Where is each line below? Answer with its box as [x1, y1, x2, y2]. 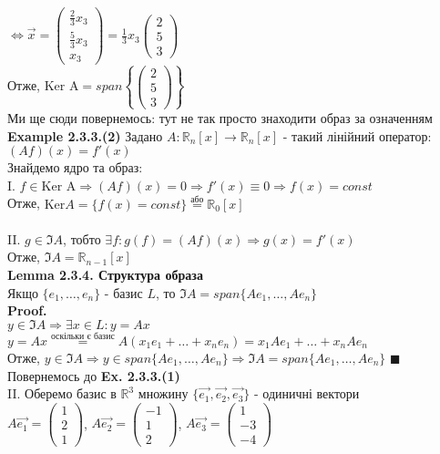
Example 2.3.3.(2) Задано [7, 126, 163, 145]
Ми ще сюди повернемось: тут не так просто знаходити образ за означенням [7, 108, 433, 127]
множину [138, 384, 189, 403]
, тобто [63, 229, 101, 248]
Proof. [7, 301, 47, 320]
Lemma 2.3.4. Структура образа [7, 264, 203, 284]
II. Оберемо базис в [7, 384, 117, 403]
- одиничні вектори [253, 384, 360, 403]
